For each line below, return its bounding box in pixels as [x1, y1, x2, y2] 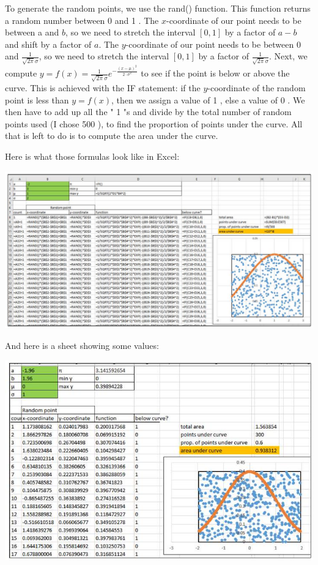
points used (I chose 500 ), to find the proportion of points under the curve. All [5, 117, 303, 130]
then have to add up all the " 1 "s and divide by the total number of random [5, 105, 292, 118]
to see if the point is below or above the [141, 67, 290, 80]
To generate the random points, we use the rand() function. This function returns [5, 2, 311, 14]
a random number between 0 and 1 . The [5, 13, 159, 26]
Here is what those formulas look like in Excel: [5, 149, 180, 162]
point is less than [5, 93, 69, 106]
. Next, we [269, 50, 308, 62]
